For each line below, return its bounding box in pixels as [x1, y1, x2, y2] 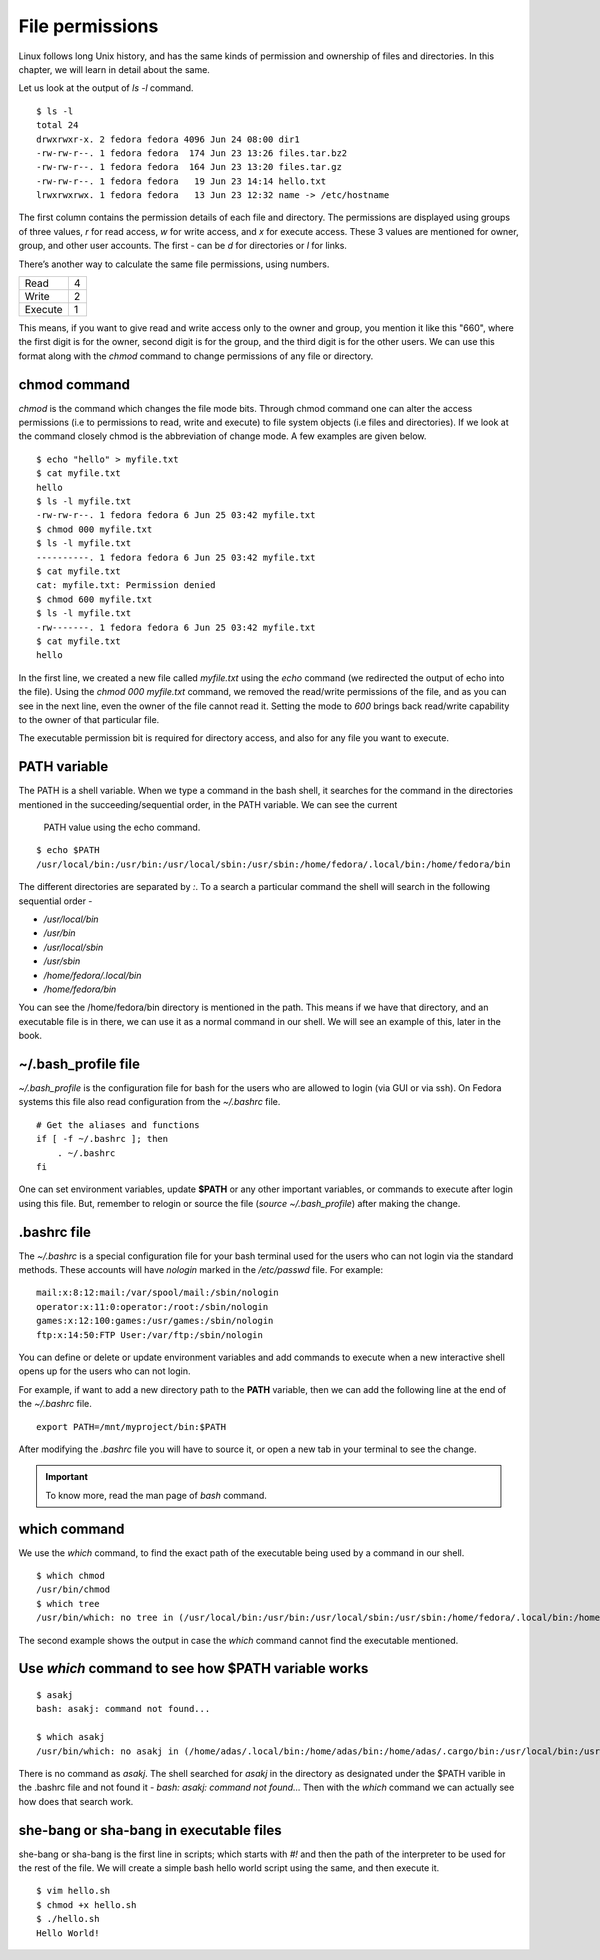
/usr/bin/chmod [36, 1584, 111, 1595]
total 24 [36, 120, 79, 131]
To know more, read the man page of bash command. [45, 1489, 267, 1501]
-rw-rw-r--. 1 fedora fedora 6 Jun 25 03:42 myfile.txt [36, 510, 316, 521]
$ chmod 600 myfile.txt [36, 593, 153, 605]
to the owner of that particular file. [18, 713, 160, 725]
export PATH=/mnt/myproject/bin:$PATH [36, 1421, 227, 1432]
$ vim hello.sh [36, 1885, 111, 1897]
